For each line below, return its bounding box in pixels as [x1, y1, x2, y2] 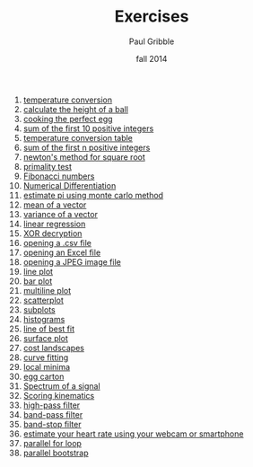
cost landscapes [22, 342, 84, 353]
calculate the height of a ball [22, 103, 129, 114]
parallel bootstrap [22, 447, 89, 458]
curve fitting [22, 352, 69, 363]
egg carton [22, 371, 65, 382]
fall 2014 [135, 53, 168, 64]
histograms [22, 313, 65, 324]
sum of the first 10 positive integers [22, 123, 154, 134]
